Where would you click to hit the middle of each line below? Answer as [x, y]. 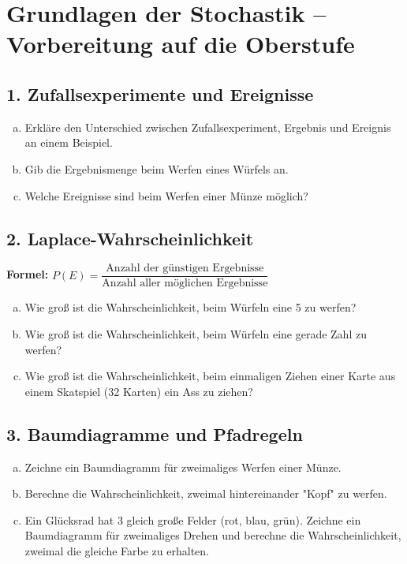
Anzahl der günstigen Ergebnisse [185, 269]
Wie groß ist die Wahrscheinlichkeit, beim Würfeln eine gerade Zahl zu [196, 334]
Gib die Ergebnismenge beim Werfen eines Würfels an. [157, 168]
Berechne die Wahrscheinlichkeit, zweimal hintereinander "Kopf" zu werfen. [206, 493]
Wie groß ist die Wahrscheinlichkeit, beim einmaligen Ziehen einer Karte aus [210, 376]
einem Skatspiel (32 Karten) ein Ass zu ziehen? [139, 391]
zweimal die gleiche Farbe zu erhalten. [117, 550]
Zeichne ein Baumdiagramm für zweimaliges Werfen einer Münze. [183, 467]
